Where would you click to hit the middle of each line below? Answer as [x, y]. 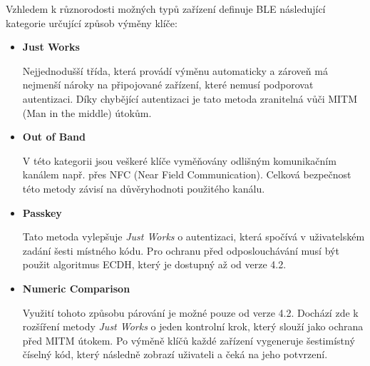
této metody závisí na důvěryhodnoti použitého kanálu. [144, 188]
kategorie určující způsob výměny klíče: [92, 22]
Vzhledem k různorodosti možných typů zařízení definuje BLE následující [166, 9]
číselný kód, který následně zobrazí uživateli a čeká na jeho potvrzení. [175, 354]
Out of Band [54, 137]
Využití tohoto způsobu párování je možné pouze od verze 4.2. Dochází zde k [190, 312]
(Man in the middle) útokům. [87, 112]
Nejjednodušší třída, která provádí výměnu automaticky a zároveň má [175, 70]
